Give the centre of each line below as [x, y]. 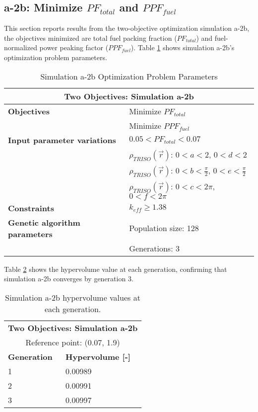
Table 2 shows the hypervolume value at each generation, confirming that [116, 269]
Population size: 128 [164, 228]
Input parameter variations [62, 140]
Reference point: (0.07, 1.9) [73, 342]
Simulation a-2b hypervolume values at [73, 297]
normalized [21, 47]
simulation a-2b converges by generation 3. [69, 279]
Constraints [31, 208]
